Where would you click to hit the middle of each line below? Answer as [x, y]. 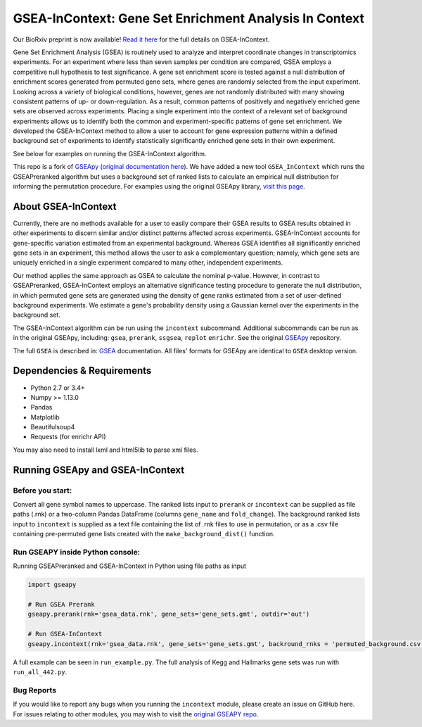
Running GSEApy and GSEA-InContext [99, 470]
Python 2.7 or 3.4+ [58, 388]
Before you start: [43, 491]
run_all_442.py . [40, 672]
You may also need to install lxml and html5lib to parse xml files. [105, 450]
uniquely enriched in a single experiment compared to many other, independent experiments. [148, 263]
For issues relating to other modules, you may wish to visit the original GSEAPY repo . [136, 714]
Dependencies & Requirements [82, 371]
